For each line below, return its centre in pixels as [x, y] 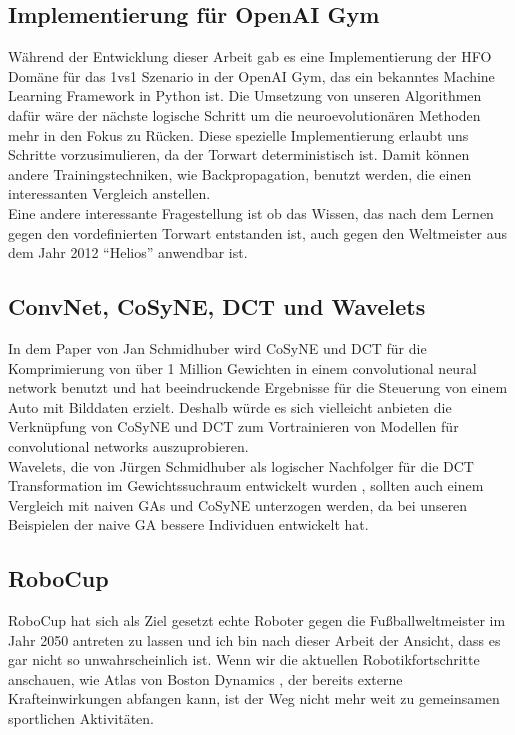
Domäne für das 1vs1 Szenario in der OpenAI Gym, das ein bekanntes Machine [251, 75]
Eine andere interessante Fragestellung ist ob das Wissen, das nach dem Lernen [251, 212]
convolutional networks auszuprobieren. [128, 445]
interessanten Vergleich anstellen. [109, 193]
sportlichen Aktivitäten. [81, 718]
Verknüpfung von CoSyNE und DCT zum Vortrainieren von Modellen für [233, 426]
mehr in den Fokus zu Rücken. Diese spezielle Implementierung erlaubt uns [238, 134]
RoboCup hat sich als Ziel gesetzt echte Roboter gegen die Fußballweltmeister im [257, 620]
